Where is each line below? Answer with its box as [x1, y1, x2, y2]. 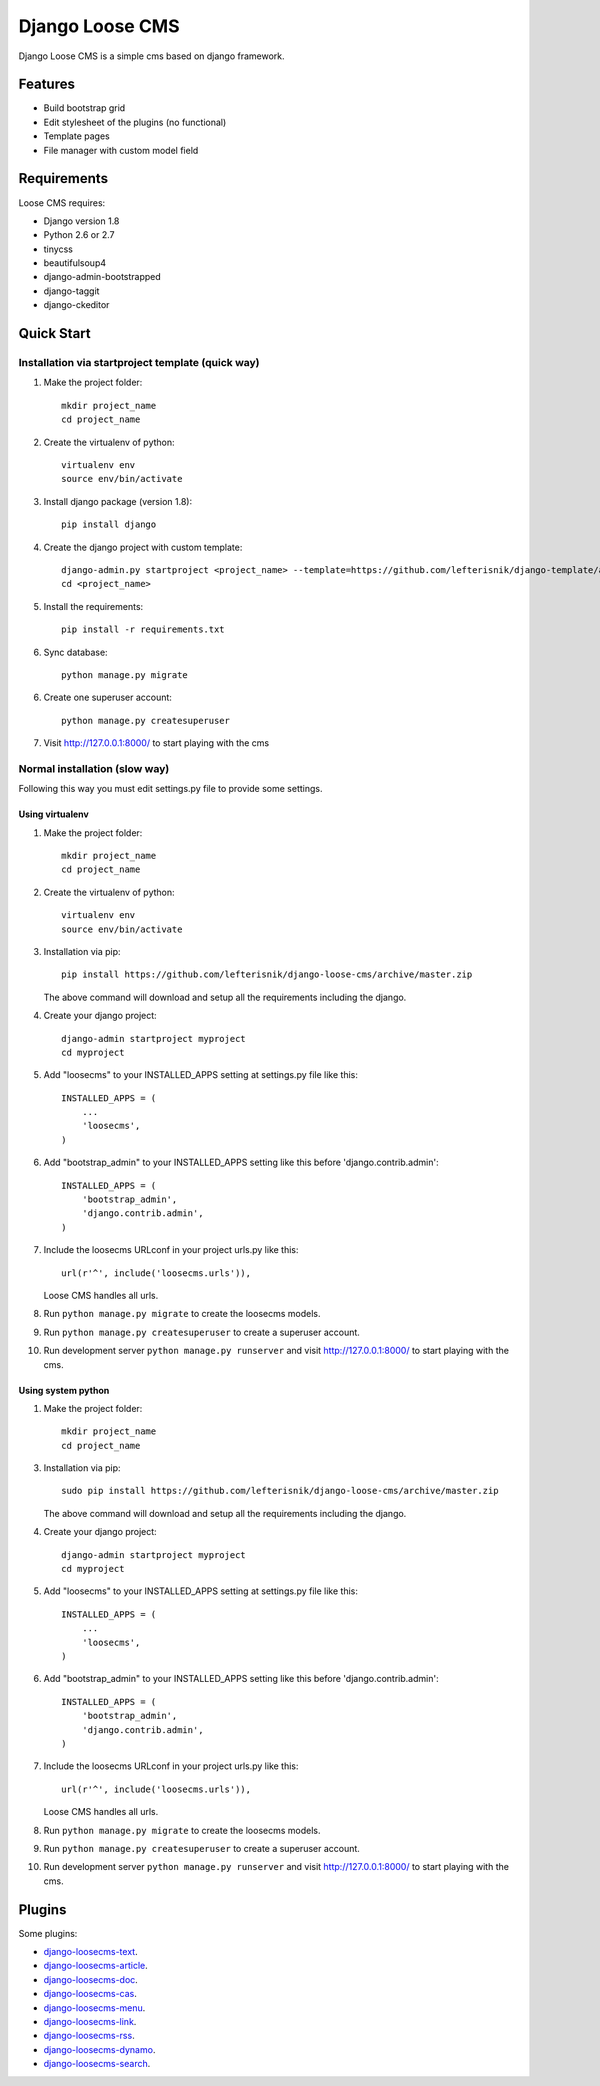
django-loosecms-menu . [43, 2001, 146, 2014]
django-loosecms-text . [43, 1945, 139, 1957]
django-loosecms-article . [43, 1960, 149, 1972]
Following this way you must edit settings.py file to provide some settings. [18, 783, 323, 795]
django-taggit [43, 285, 100, 297]
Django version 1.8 [43, 215, 120, 227]
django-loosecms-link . [43, 2015, 137, 2027]
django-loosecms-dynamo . [43, 2043, 156, 2055]
